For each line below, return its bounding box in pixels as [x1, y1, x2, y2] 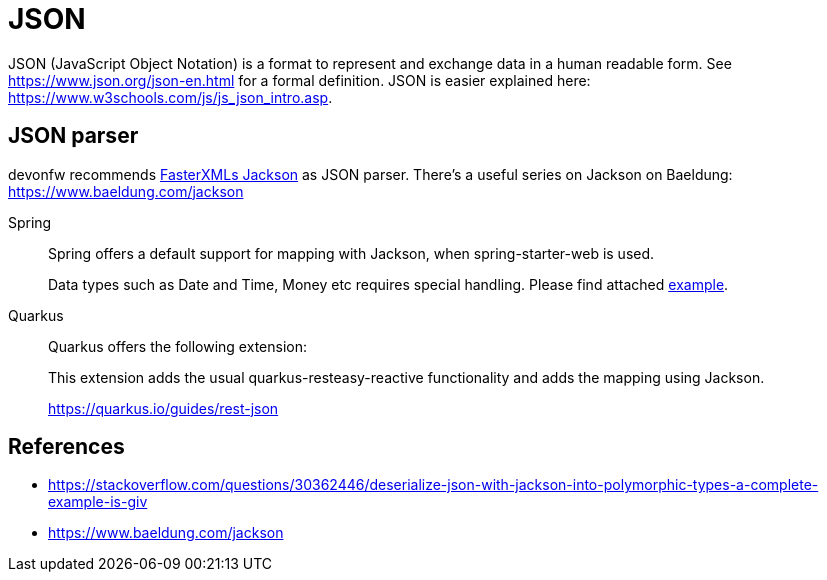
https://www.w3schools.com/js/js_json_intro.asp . [8, 88, 333, 106]
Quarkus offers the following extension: [48, 337, 307, 355]
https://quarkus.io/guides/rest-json [48, 399, 279, 417]
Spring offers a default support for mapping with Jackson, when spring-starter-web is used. [48, 244, 655, 262]
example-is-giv [48, 493, 148, 511]
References [8, 434, 125, 460]
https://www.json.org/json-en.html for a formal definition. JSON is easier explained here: [8, 71, 591, 89]
